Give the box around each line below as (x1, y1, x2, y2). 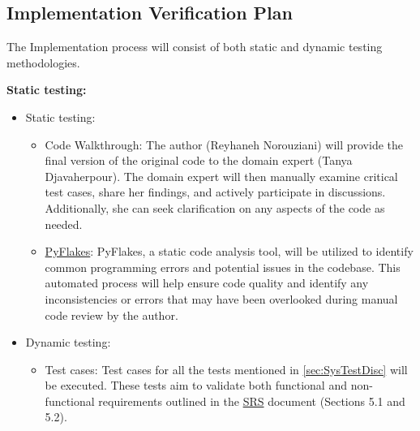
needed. (45, 215, 83, 232)
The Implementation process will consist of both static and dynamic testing (6, 38, 383, 55)
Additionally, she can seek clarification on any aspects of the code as (45, 199, 385, 216)
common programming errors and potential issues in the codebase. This (45, 258, 401, 275)
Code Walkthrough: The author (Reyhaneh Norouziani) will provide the (45, 136, 404, 153)
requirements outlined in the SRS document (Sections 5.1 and (98, 392, 405, 409)
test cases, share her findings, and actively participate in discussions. (45, 183, 386, 200)
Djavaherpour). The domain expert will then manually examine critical (45, 167, 398, 184)
